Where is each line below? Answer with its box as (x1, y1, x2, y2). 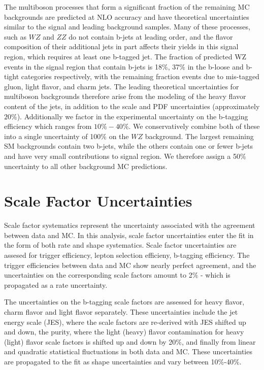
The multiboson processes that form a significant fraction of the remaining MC (4, 2, 250, 12)
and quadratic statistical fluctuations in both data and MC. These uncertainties (4, 346, 252, 357)
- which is (201, 270, 230, 280)
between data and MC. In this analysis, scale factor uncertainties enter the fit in (4, 229, 254, 240)
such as (4, 31, 27, 42)
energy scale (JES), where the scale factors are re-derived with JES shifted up (4, 316, 246, 327)
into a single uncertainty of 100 (4, 130, 101, 141)
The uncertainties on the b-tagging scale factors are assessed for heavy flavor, (4, 296, 245, 307)
